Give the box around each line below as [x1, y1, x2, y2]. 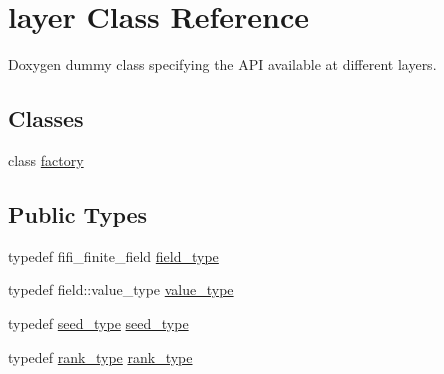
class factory [8, 149, 84, 170]
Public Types [8, 198, 148, 229]
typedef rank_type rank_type [8, 346, 193, 367]
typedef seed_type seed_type [8, 312, 189, 333]
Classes [8, 103, 84, 134]
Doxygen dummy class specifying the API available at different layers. [8, 54, 437, 75]
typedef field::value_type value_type [8, 279, 234, 300]
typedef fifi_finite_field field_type [8, 245, 219, 266]
